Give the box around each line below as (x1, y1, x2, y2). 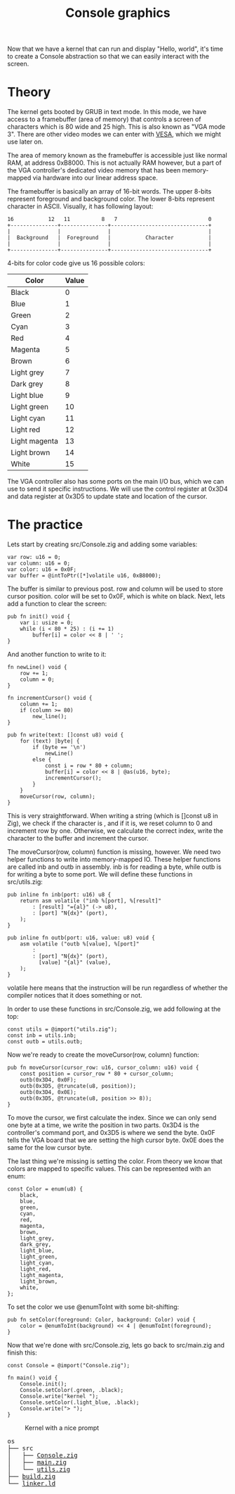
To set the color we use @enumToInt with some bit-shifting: (7, 1302, 180, 1311)
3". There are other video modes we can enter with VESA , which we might (7, 130, 222, 139)
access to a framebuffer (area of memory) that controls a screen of (7, 115, 201, 124)
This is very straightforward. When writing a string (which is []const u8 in (7, 812, 219, 820)
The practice (7, 517, 83, 533)
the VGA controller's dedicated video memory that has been (7, 166, 181, 175)
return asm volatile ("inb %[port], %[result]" (20, 898, 161, 905)
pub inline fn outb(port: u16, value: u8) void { (7, 934, 156, 941)
